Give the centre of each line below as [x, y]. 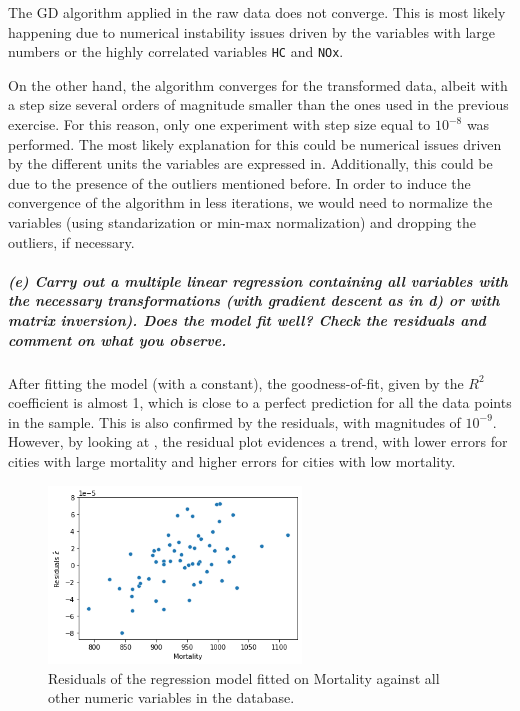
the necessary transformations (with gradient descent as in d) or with [254, 300]
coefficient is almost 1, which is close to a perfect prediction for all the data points [260, 402]
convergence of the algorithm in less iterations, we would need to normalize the [250, 202]
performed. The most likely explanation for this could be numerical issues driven [255, 143]
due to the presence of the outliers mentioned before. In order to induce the [239, 182]
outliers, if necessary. [71, 241]
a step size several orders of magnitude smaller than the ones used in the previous [258, 104]
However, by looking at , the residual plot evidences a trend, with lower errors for [258, 441]
